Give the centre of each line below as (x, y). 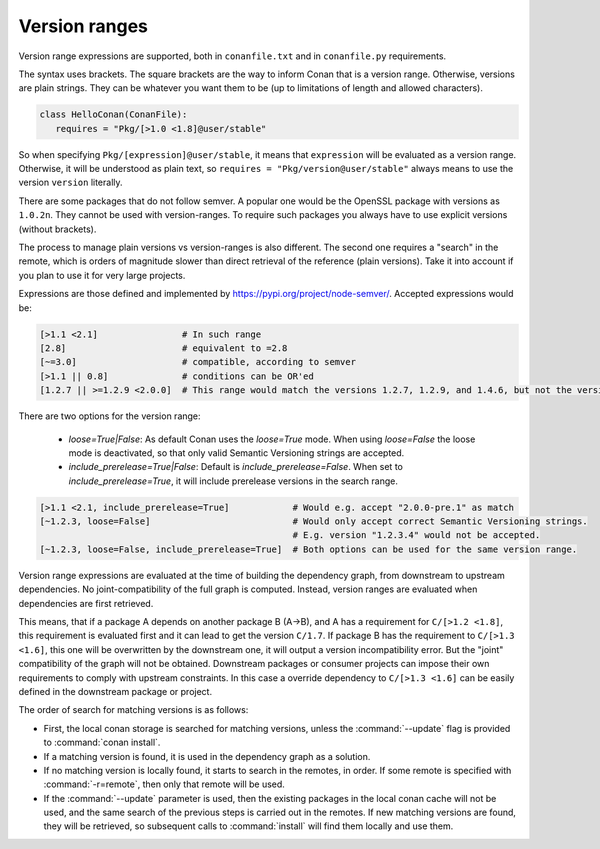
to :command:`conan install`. (102, 742)
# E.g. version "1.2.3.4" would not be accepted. (416, 535)
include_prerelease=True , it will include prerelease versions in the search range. (233, 481)
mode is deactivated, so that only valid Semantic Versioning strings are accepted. (236, 452)
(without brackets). (57, 229)
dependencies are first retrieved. (86, 603)
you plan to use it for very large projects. (102, 275)
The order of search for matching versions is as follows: (133, 710)
